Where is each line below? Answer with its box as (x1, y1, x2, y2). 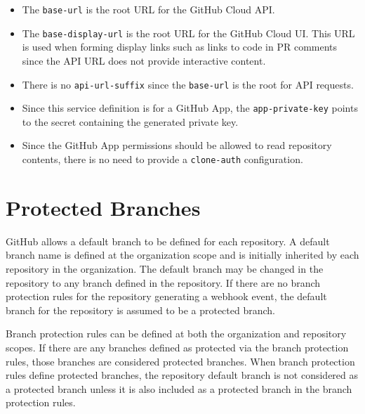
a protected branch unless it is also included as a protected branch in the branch (6, 381, 352, 396)
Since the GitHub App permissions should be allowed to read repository (22, 138, 332, 153)
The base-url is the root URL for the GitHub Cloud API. (22, 2, 275, 16)
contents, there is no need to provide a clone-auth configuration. (22, 152, 303, 166)
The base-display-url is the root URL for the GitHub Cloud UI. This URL (22, 25, 355, 40)
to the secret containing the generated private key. (22, 114, 239, 129)
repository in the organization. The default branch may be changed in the (6, 261, 324, 276)
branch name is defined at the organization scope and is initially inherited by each (6, 247, 359, 262)
